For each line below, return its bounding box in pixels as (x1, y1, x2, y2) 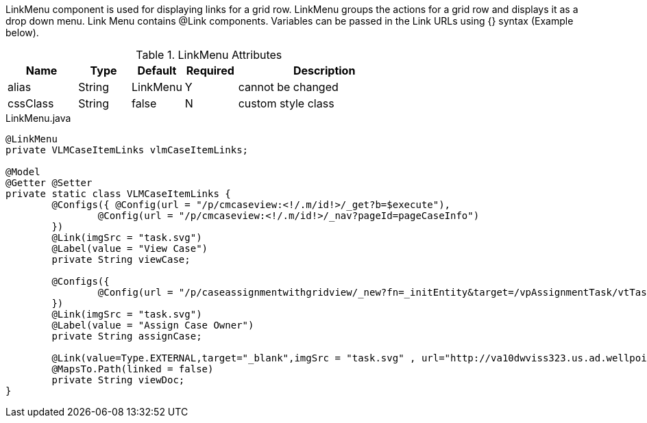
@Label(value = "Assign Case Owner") (51, 320, 254, 331)
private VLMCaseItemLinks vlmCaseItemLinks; (5, 144, 249, 155)
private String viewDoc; (51, 374, 185, 385)
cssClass (8, 97, 54, 110)
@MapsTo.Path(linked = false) (51, 363, 214, 374)
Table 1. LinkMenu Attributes (136, 48, 282, 62)
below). (5, 27, 39, 38)
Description (293, 64, 356, 77)
